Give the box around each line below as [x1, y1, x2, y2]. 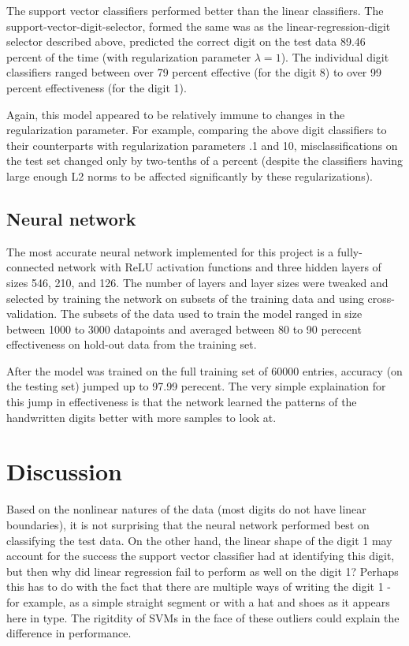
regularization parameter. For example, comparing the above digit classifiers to [6, 121, 387, 138]
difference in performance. [6, 625, 132, 641]
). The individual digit [281, 48, 389, 65]
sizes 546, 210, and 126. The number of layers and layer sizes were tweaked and [6, 274, 389, 290]
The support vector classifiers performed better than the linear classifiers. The [6, 2, 384, 18]
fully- [336, 243, 363, 260]
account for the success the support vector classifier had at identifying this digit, [6, 547, 395, 564]
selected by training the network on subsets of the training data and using [6, 289, 364, 306]
